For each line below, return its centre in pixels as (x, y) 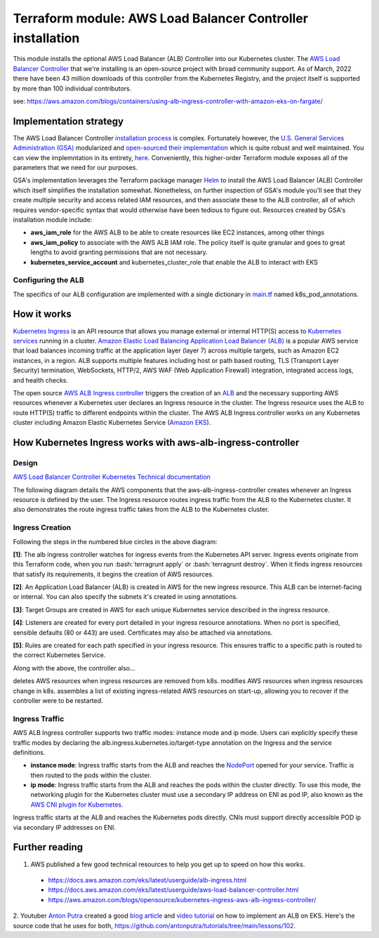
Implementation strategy (68, 121)
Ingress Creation (42, 528)
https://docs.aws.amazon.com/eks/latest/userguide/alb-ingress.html (147, 880)
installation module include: (53, 219)
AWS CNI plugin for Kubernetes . (77, 805)
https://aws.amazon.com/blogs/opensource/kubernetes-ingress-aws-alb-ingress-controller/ (182, 899)
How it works (42, 314)
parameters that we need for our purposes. (75, 167)
